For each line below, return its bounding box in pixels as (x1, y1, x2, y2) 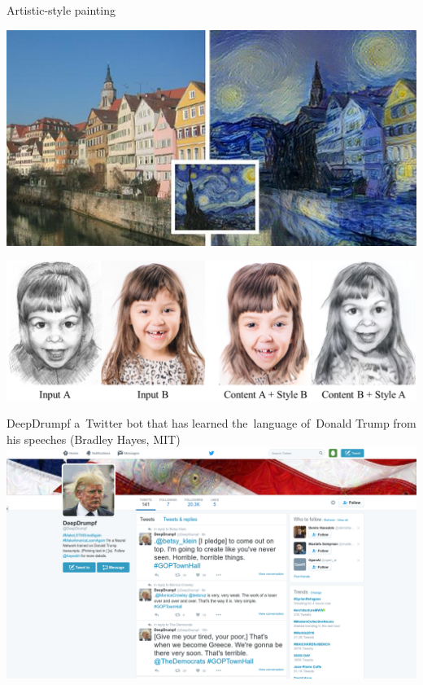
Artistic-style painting (7, 2, 116, 18)
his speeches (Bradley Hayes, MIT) (7, 430, 181, 447)
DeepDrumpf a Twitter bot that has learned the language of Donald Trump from (7, 415, 416, 432)
